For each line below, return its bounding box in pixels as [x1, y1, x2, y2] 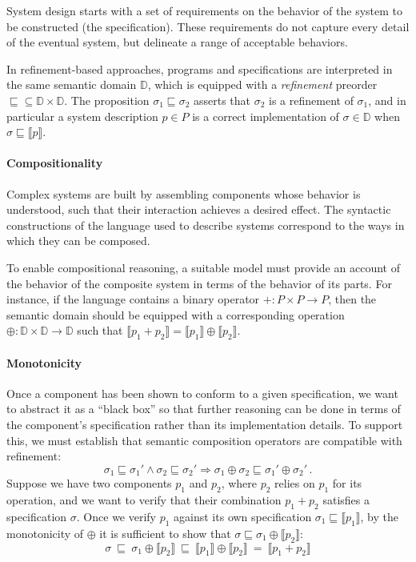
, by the [360, 508, 398, 524]
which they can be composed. [6, 232, 150, 249]
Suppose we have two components [6, 475, 172, 492]
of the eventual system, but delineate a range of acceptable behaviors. [6, 34, 348, 50]
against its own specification [174, 508, 312, 524]
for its [332, 475, 362, 492]
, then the [328, 291, 377, 307]
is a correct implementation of [192, 107, 339, 124]
